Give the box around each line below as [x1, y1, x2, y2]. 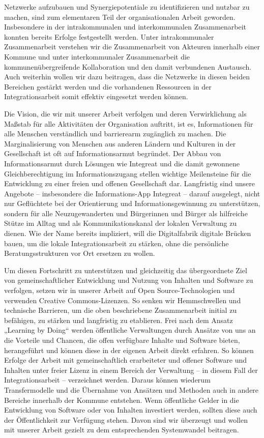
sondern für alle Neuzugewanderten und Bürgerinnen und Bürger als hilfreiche [4, 208, 248, 218]
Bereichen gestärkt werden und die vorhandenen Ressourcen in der [4, 81, 212, 92]
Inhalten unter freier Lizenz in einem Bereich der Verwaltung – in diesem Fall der [4, 364, 258, 375]
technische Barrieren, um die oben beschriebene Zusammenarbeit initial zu [4, 305, 237, 315]
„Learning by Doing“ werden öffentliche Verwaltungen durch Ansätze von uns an [4, 325, 256, 335]
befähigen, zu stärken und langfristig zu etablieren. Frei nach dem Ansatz [4, 314, 233, 325]
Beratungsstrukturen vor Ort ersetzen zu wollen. [4, 248, 155, 258]
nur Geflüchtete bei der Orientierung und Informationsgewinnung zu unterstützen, [4, 198, 260, 209]
